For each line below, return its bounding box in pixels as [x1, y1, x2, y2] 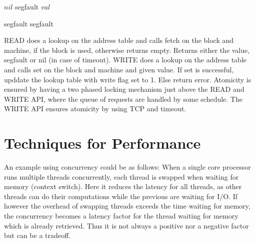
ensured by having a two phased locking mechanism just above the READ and [4, 84, 244, 94]
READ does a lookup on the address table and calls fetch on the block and [4, 35, 234, 45]
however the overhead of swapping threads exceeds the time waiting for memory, [4, 201, 250, 211]
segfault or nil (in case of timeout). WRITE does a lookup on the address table [4, 54, 247, 65]
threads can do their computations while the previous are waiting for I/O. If [4, 191, 238, 201]
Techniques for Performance [4, 133, 201, 153]
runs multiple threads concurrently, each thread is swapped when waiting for [4, 171, 239, 182]
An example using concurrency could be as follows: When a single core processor [4, 162, 251, 172]
